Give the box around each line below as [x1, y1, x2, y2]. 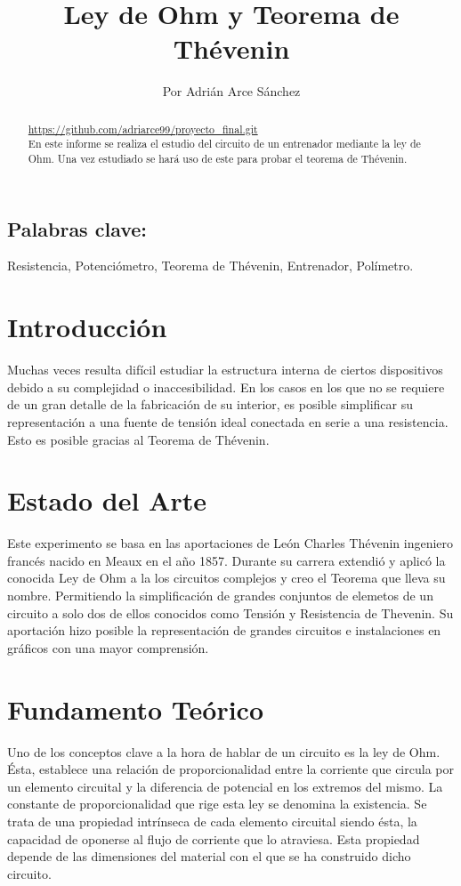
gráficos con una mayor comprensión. [7, 638, 209, 656]
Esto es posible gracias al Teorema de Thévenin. [7, 430, 270, 448]
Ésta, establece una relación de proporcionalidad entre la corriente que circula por [7, 760, 454, 778]
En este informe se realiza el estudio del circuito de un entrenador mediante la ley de [28, 136, 421, 151]
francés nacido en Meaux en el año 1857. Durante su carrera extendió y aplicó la [7, 551, 446, 569]
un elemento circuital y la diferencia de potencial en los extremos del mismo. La [7, 777, 443, 795]
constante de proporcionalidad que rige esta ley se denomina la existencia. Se [7, 794, 427, 813]
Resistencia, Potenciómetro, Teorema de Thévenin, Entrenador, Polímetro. [7, 256, 414, 275]
